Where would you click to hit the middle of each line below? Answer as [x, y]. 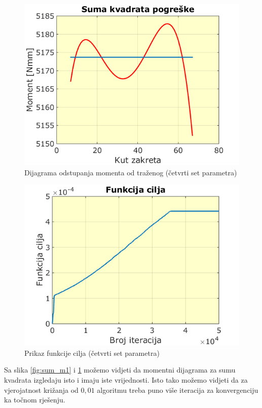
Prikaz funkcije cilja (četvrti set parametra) [92, 353]
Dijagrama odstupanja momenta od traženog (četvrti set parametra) [131, 172]
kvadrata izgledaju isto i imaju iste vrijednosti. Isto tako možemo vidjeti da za [126, 379]
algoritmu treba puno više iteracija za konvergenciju [178, 390]
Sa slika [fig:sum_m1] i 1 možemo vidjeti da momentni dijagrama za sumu [120, 370]
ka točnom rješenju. [35, 400]
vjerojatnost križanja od [41, 390]
